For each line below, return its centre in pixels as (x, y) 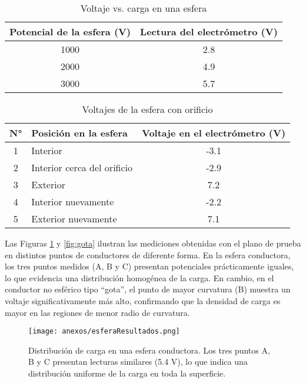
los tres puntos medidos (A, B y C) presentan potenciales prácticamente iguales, (149, 266)
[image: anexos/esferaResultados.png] (104, 332)
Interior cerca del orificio (82, 167)
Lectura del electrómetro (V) (209, 31)
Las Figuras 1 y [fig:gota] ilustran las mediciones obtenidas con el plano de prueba (153, 243)
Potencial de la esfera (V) (70, 31)
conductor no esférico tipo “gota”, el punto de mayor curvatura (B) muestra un (148, 289)
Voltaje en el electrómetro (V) (214, 133)
